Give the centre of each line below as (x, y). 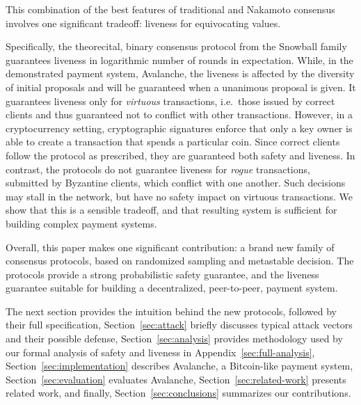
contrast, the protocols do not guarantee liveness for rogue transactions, (158, 169)
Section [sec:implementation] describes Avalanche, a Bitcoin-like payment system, (179, 366)
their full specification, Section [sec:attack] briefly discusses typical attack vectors (179, 325)
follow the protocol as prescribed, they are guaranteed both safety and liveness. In (180, 155)
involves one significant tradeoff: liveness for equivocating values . (143, 23)
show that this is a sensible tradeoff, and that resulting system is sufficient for (171, 210)
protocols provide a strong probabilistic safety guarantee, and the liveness (162, 274)
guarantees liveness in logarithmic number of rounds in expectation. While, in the (179, 59)
